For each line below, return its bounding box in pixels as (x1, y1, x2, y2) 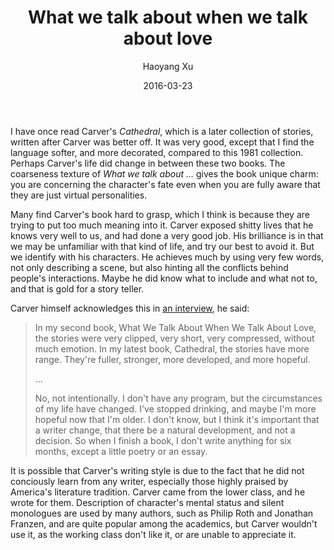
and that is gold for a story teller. (10, 282, 145, 295)
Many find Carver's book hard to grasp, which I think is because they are (10, 208, 310, 220)
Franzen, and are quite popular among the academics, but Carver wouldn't (10, 517, 318, 530)
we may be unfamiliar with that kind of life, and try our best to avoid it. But (10, 240, 315, 252)
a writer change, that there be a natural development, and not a (34, 424, 296, 436)
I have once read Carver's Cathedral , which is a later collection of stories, (10, 125, 314, 137)
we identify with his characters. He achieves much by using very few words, (10, 251, 325, 263)
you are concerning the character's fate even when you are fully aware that (10, 178, 321, 190)
